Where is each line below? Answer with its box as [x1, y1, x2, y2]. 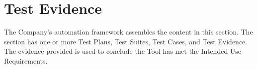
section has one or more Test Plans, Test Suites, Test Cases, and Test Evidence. [4, 36, 248, 46]
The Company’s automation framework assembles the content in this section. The [4, 27, 253, 37]
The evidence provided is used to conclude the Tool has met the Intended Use [4, 46, 242, 56]
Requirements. [4, 55, 48, 66]
